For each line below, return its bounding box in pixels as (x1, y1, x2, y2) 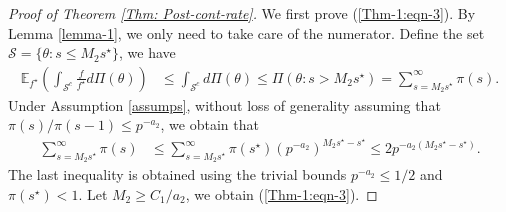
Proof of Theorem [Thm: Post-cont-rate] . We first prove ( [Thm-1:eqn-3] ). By (8, 3, 476, 23)
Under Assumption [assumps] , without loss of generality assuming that (8, 94, 441, 115)
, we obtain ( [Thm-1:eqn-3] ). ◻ (185, 183, 378, 204)
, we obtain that (160, 114, 259, 135)
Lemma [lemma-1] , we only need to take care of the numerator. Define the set (8, 22, 485, 43)
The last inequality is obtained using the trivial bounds (8, 164, 347, 185)
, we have (119, 42, 176, 63)
